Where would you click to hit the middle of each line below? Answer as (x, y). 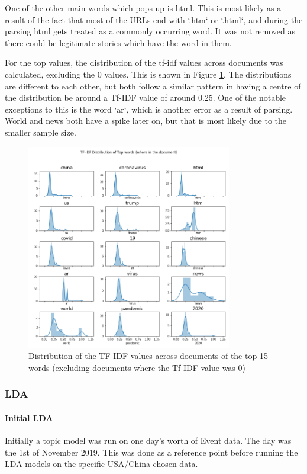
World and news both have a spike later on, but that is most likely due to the (146, 121)
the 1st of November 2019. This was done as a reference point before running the (151, 452)
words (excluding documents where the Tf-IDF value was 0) (137, 367)
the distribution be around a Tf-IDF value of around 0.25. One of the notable (146, 97)
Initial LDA (29, 417)
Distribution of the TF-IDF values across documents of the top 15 (148, 356)
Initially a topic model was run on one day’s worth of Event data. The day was (148, 441)
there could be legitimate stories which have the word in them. (118, 42)
